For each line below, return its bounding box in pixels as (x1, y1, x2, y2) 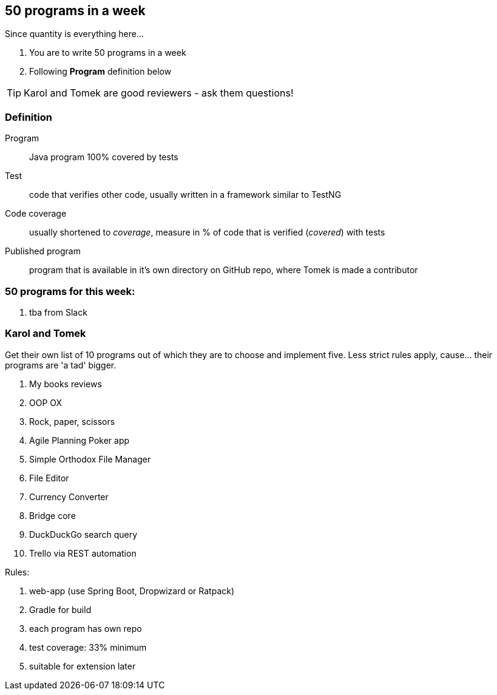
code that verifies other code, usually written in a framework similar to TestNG (29, 189, 342, 200)
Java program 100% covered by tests (29, 152, 178, 163)
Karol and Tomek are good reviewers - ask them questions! (24, 87, 294, 100)
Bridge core (29, 510, 76, 521)
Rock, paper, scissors (29, 416, 115, 427)
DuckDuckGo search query (29, 529, 138, 540)
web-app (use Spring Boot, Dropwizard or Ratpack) (29, 585, 235, 596)
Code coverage (5, 208, 67, 219)
